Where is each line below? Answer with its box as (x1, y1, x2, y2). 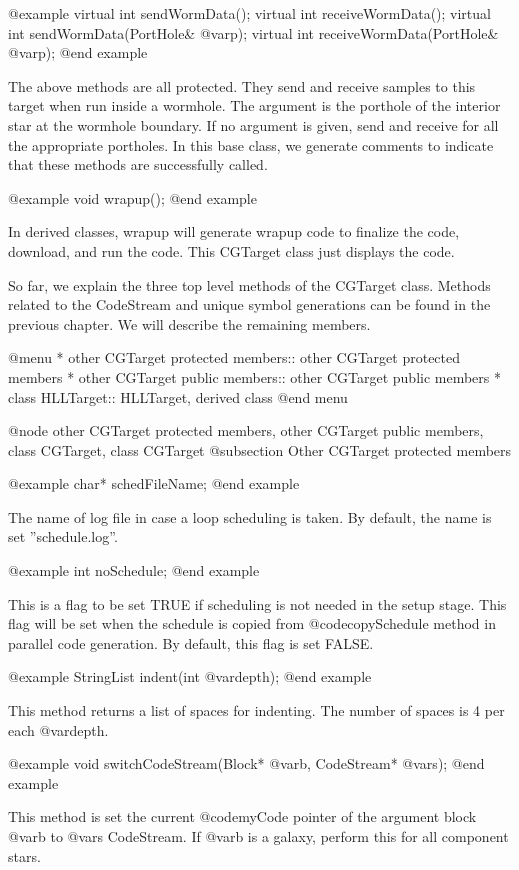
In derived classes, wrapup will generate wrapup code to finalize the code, (8, 221, 460, 242)
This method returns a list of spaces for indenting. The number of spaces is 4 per (8, 700, 505, 721)
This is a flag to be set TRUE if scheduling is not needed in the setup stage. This (8, 593, 507, 614)
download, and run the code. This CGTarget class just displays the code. (8, 240, 455, 261)
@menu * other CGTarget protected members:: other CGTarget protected (8, 347, 461, 368)
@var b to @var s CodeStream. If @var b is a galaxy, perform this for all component (8, 826, 509, 846)
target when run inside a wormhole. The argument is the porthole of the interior (8, 95, 501, 116)
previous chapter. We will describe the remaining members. (8, 313, 371, 334)
